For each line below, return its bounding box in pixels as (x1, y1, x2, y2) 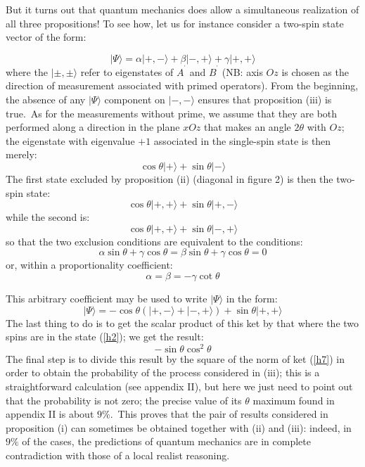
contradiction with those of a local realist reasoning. (6, 447, 230, 462)
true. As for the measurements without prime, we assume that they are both (6, 105, 338, 120)
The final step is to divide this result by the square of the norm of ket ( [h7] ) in (6, 351, 345, 366)
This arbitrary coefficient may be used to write (6, 290, 207, 305)
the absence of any (6, 92, 86, 107)
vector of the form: (6, 30, 87, 44)
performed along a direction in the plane (6, 120, 180, 134)
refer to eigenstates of (80, 64, 174, 79)
